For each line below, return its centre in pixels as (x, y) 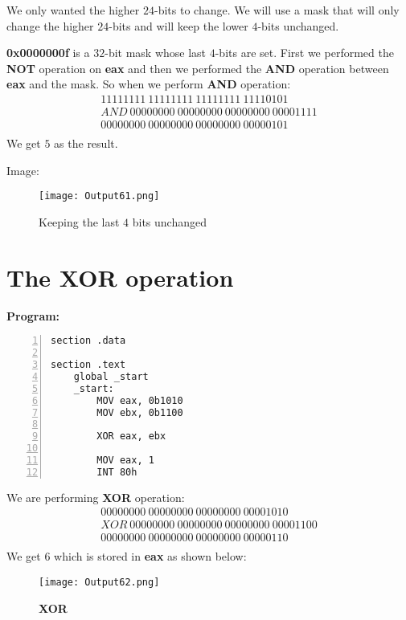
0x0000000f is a (48, 53)
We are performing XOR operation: (96, 497)
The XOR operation (120, 277)
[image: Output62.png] (99, 583)
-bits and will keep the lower (178, 25)
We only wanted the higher (73, 10)
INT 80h (117, 472)
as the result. (86, 143)
